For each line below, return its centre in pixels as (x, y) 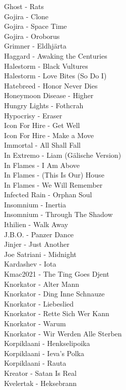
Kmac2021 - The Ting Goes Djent (57, 274)
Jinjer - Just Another (37, 244)
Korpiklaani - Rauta (35, 363)
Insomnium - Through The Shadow (58, 214)
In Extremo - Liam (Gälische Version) (63, 155)
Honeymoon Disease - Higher (49, 95)
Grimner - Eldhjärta (35, 46)
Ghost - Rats (24, 6)
